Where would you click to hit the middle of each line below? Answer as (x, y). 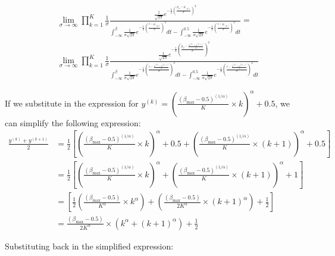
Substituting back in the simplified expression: (89, 246)
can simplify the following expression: (73, 122)
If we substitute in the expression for (72, 103)
